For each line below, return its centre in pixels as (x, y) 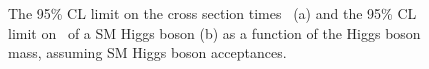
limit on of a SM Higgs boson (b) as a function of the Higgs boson (214, 32)
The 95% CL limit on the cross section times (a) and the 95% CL (212, 13)
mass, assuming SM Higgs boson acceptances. (147, 52)
